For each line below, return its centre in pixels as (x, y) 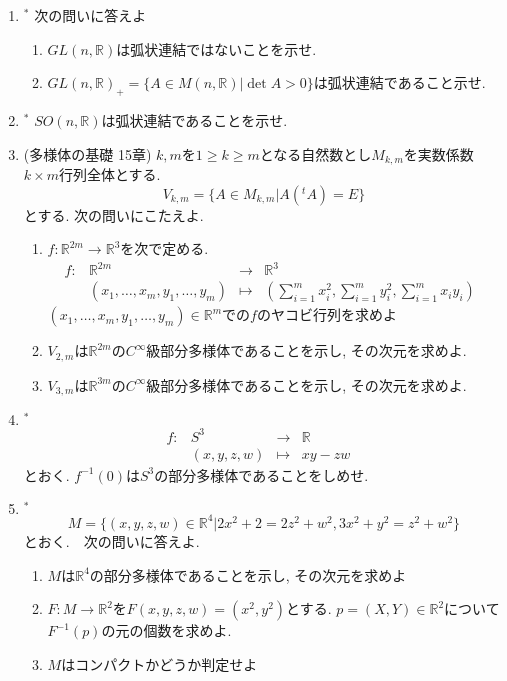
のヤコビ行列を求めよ (326, 314)
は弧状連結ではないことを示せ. (216, 48)
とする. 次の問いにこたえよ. (113, 214)
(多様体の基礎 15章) (87, 153)
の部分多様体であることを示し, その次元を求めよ (248, 574)
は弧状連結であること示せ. (399, 82)
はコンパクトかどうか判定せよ (159, 663)
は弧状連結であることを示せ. (194, 119)
